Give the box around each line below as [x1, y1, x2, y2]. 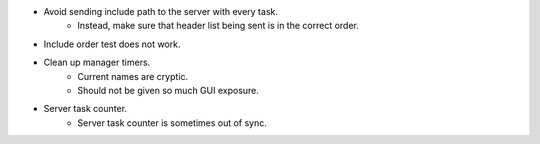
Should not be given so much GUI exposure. [77, 84, 260, 96]
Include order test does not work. [43, 38, 181, 50]
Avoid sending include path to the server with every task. [43, 6, 279, 17]
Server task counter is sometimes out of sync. [77, 116, 267, 129]
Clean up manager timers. [43, 56, 151, 69]
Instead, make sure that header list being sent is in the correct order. [77, 20, 360, 32]
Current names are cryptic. [77, 70, 189, 82]
